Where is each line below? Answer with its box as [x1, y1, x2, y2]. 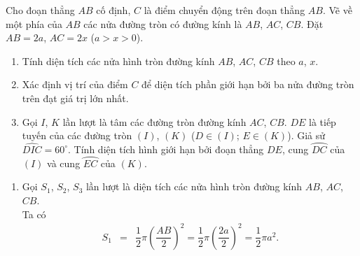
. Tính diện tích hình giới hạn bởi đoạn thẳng [68, 141, 264, 156]
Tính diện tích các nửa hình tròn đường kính [22, 53, 215, 68]
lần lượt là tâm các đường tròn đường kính [62, 114, 247, 129]
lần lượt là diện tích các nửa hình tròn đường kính [85, 179, 303, 194]
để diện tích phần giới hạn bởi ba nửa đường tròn [141, 77, 354, 92]
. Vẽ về [322, 3, 352, 17]
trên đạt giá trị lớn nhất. [22, 90, 129, 105]
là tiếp [308, 114, 336, 129]
